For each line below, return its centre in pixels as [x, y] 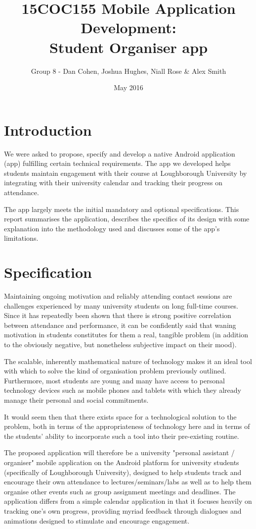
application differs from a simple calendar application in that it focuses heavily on [128, 501]
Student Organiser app [128, 47]
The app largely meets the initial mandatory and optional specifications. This [122, 209]
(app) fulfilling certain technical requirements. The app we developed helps [117, 163]
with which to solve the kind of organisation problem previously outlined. [115, 371]
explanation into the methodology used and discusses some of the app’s [112, 228]
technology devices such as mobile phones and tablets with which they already [123, 390]
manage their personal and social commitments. [76, 400]
